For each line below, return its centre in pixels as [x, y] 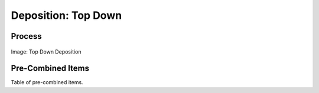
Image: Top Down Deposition [46, 52]
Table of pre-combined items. [47, 82]
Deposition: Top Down [66, 15]
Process [26, 36]
